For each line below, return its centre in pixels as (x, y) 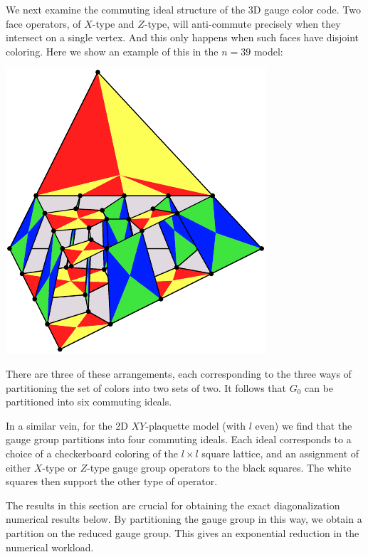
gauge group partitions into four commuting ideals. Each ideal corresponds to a (179, 439)
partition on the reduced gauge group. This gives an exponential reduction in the (183, 532)
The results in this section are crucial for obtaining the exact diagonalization (173, 505)
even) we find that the (304, 425)
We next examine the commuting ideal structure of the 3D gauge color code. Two (183, 9)
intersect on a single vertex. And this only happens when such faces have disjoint (183, 37)
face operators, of (43, 23)
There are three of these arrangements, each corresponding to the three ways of (179, 373)
